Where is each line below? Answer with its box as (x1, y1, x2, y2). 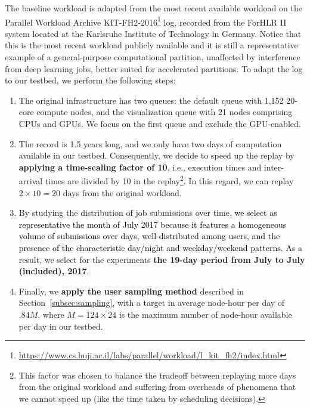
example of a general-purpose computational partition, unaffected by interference (5, 51, 300, 63)
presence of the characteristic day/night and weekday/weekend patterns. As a (18, 241, 303, 253)
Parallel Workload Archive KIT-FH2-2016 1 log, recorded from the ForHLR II (5, 14, 287, 28)
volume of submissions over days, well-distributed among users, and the (18, 230, 280, 242)
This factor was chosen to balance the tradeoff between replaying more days (18, 368, 296, 381)
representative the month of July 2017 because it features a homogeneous (18, 218, 287, 230)
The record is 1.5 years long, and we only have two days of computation (18, 137, 282, 150)
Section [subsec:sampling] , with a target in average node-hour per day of (18, 296, 285, 309)
